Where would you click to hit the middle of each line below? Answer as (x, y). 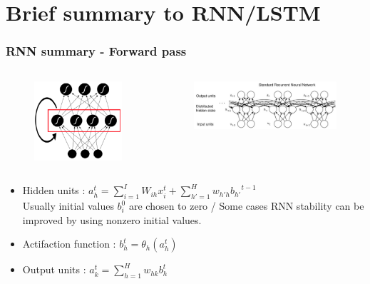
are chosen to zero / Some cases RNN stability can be (246, 206)
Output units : (54, 269)
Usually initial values (68, 206)
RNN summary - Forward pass (96, 51)
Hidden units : (54, 190)
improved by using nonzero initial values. (112, 219)
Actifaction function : (69, 244)
